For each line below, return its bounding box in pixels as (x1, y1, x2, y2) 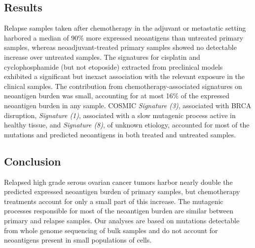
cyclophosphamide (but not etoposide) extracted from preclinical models (4, 61, 223, 72)
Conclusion (4, 153, 61, 168)
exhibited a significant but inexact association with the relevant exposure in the (4, 71, 245, 82)
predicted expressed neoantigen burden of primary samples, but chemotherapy (4, 186, 240, 197)
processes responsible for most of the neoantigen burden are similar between (4, 206, 234, 216)
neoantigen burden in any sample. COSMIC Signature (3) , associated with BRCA (4, 100, 252, 110)
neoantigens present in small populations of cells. (4, 235, 152, 245)
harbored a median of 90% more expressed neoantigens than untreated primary (4, 32, 244, 42)
